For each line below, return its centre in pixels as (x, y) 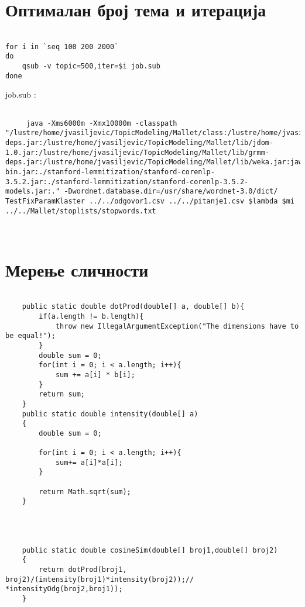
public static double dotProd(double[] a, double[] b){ (133, 307)
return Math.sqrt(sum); (85, 492)
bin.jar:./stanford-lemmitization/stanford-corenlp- (110, 172)
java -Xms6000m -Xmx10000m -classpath (102, 123)
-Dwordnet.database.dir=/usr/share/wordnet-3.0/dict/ (171, 192)
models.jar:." (33, 192)
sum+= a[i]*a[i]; (89, 462)
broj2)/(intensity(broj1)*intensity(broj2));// (100, 579)
